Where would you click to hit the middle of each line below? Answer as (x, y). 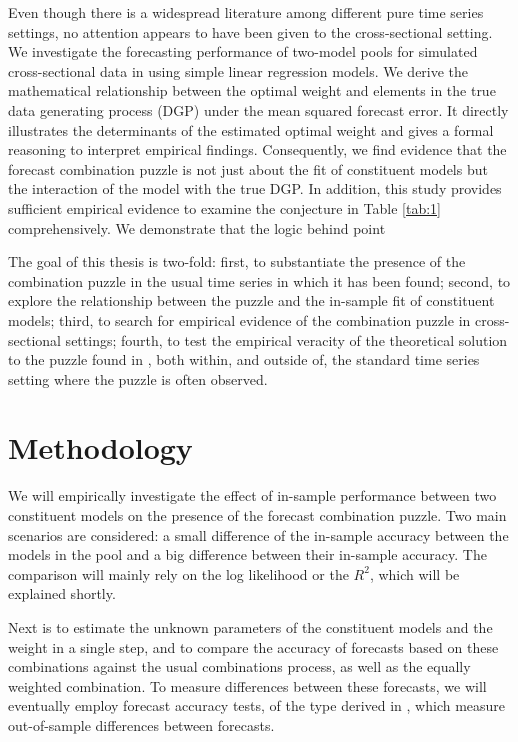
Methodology (100, 447)
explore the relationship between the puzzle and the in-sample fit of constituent (251, 300)
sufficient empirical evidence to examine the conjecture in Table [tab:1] (224, 207)
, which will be (414, 573)
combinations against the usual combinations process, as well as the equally (239, 666)
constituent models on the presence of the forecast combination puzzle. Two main (257, 515)
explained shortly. (62, 593)
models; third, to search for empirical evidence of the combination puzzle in (239, 319)
